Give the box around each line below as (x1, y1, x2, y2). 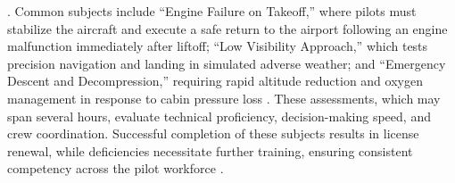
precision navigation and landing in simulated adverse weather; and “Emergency (7, 54, 446, 72)
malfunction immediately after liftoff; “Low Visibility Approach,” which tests (7, 37, 428, 55)
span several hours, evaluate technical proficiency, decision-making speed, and (7, 106, 431, 125)
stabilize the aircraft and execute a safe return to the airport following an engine (7, 19, 448, 37)
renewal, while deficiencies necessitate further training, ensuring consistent (7, 141, 413, 160)
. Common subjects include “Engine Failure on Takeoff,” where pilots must (7, 2, 417, 20)
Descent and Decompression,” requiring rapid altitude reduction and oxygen (7, 71, 423, 90)
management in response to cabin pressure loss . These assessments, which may (7, 88, 441, 107)
